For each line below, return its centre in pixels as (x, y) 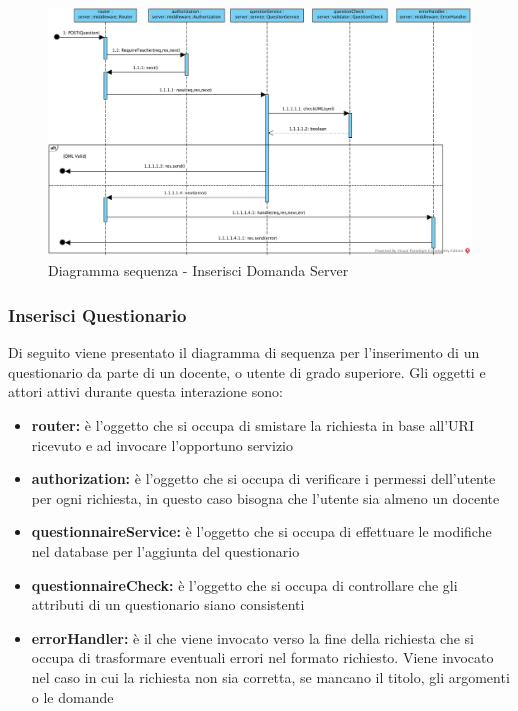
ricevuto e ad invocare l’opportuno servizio (162, 444)
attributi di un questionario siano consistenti (168, 604)
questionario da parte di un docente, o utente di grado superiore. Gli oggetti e (247, 371)
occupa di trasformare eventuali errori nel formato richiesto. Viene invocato (262, 657)
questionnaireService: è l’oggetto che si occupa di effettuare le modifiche (261, 531)
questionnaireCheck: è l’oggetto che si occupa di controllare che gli (244, 584)
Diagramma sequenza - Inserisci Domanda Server (198, 270)
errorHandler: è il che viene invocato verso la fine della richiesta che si (252, 637)
